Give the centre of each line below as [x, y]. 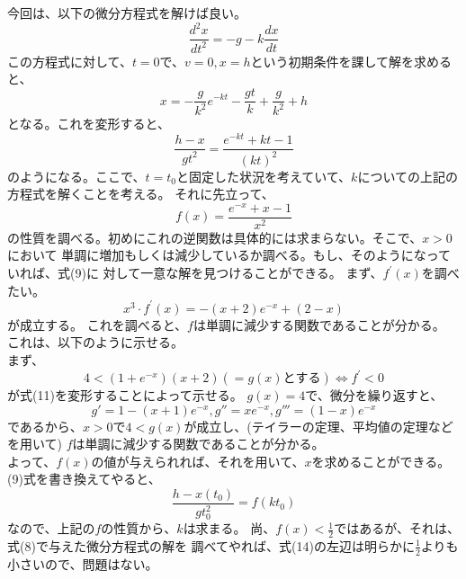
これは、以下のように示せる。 [95, 342]
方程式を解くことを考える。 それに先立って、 [141, 194]
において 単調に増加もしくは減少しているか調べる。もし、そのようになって [229, 255]
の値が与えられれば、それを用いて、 [198, 461]
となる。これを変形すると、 [89, 124]
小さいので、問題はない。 [83, 563]
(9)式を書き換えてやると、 [84, 479]
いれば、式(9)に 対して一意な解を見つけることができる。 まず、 [195, 273]
